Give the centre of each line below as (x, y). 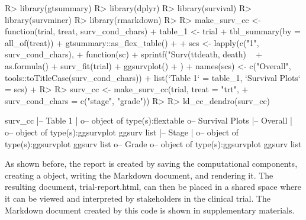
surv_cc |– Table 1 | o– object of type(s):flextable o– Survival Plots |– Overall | (149, 120)
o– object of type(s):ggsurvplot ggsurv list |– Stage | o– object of (122, 132)
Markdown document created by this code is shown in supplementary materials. (150, 210)
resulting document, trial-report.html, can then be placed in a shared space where (153, 187)
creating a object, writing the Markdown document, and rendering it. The (139, 175)
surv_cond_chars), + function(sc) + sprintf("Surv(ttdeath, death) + (134, 54)
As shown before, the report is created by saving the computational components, (151, 164)
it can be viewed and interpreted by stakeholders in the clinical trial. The (138, 198)
